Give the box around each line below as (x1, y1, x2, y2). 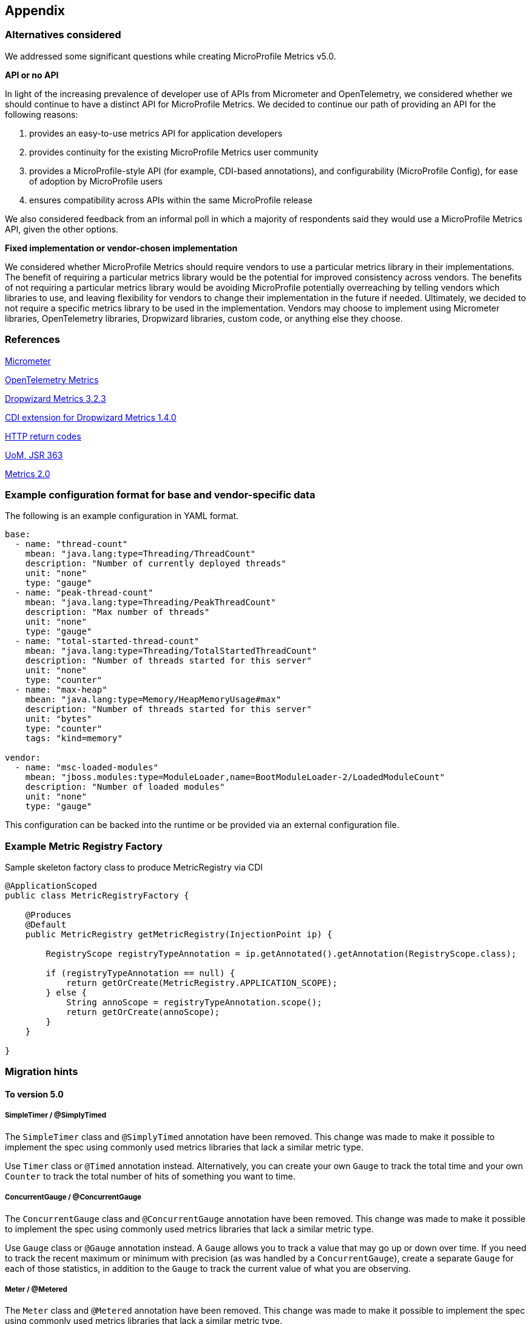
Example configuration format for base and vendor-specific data (5, 488, 316, 501)
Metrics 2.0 (5, 468, 50, 479)
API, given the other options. (5, 223, 118, 234)
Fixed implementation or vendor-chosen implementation (5, 242, 238, 253)
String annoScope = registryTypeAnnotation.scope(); (66, 997, 322, 1008)
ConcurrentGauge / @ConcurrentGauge (5, 1193, 141, 1202)
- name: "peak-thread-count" (15, 588, 154, 598)
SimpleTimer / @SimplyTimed (5, 1111, 106, 1120)
